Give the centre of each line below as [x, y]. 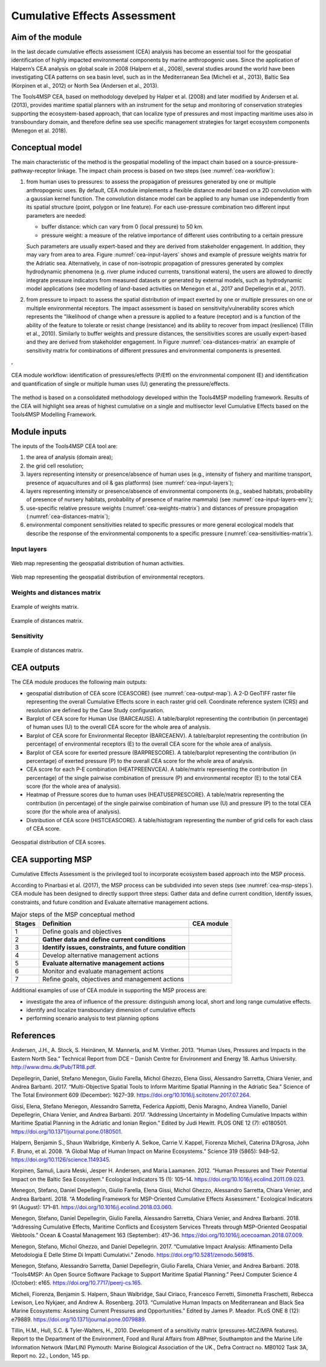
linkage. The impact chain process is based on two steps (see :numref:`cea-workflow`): [166, 170]
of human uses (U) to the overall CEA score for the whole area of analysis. [118, 727]
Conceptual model [46, 148]
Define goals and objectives [82, 932]
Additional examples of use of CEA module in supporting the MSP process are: [109, 990]
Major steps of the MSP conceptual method [73, 915]
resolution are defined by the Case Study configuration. [95, 710]
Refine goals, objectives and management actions [113, 979]
